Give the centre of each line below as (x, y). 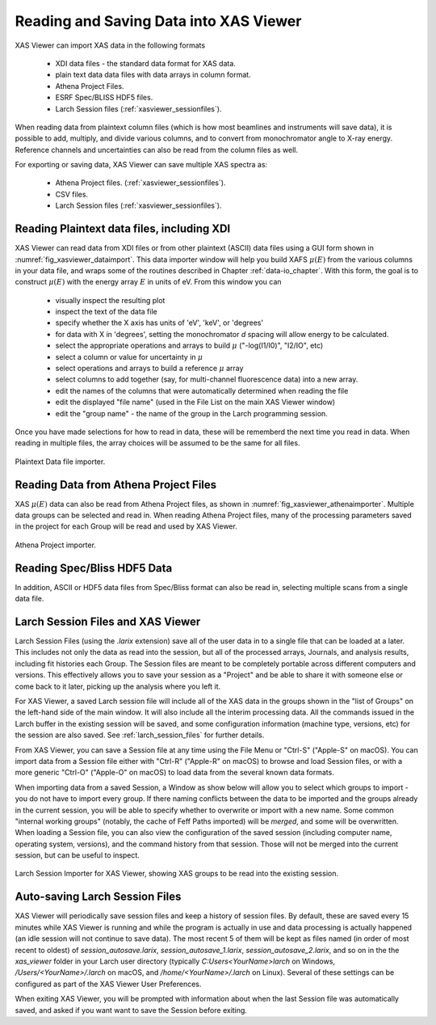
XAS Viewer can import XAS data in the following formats (110, 45)
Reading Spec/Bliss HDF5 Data (94, 568)
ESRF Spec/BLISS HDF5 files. (104, 98)
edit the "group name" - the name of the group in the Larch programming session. (192, 413)
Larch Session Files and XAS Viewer (108, 621)
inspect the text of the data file (106, 312)
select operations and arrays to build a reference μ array (149, 369)
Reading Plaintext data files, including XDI (123, 229)
